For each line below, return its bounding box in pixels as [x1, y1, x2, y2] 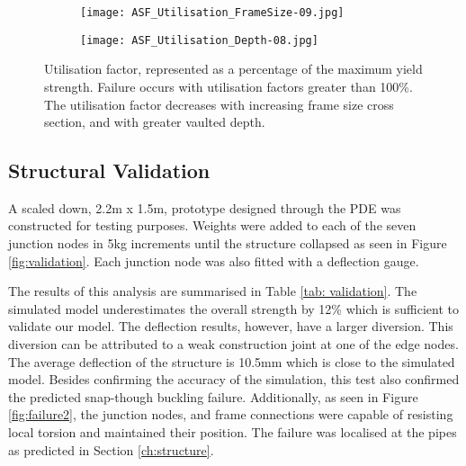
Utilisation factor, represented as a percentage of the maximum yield [44, 59, 423, 78]
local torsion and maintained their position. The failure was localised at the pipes [8, 423, 457, 442]
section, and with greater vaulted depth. [44, 112, 265, 131]
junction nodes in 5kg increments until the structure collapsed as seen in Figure [8, 234, 447, 253]
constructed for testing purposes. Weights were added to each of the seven [8, 216, 417, 235]
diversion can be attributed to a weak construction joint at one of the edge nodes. [8, 335, 459, 354]
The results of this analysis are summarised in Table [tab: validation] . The [8, 282, 417, 300]
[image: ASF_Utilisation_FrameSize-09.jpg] [80, 6, 345, 19]
